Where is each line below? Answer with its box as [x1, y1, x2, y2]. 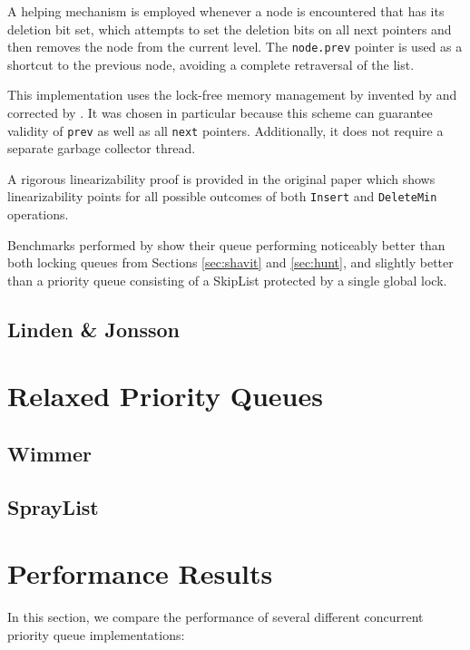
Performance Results [7, 555, 273, 592]
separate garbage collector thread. [7, 139, 196, 158]
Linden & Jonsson [7, 315, 180, 343]
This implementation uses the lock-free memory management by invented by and [7, 85, 457, 104]
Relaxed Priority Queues [7, 377, 323, 414]
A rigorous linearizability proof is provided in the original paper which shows [7, 169, 436, 188]
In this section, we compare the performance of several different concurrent [7, 607, 424, 626]
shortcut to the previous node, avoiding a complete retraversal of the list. [7, 54, 415, 73]
